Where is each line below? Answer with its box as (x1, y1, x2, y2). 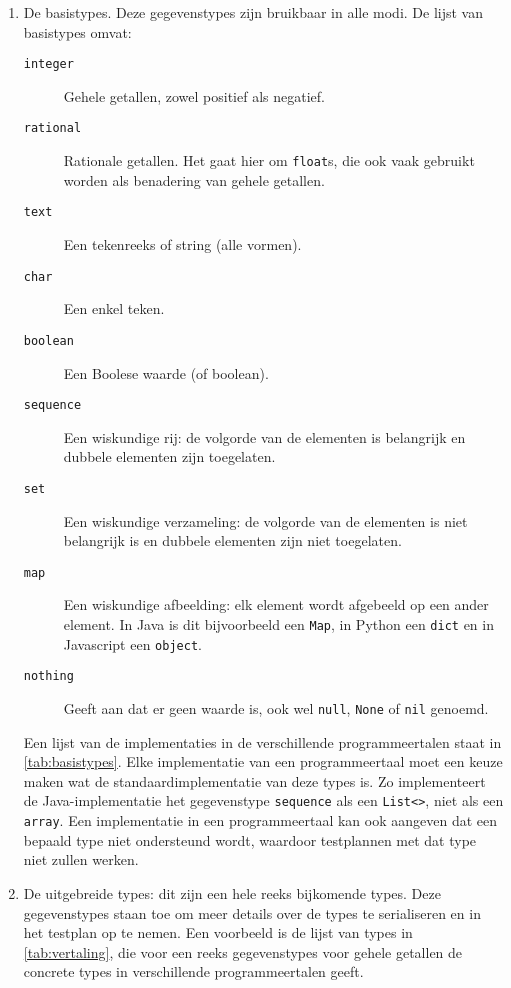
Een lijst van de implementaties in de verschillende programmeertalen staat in (23, 731, 502, 752)
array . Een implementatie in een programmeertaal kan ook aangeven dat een (23, 810, 497, 831)
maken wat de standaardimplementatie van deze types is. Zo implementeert (23, 770, 486, 791)
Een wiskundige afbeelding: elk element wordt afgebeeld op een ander (63, 594, 489, 615)
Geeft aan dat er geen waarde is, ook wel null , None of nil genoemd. (63, 698, 489, 718)
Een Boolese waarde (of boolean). (63, 362, 269, 383)
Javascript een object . (63, 633, 202, 654)
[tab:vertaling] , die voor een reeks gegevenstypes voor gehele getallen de (23, 941, 463, 962)
